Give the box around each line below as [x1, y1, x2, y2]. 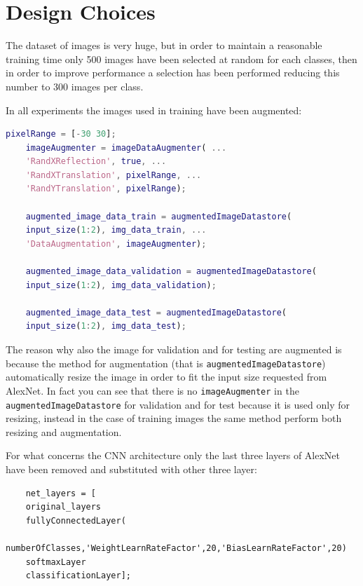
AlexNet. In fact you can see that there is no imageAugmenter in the [6, 383, 299, 397]
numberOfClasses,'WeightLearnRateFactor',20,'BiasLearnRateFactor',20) [6, 543, 347, 553]
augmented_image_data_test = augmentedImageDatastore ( [25, 307, 287, 318]
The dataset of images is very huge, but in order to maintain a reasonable [6, 38, 322, 53]
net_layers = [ [25, 488, 96, 498]
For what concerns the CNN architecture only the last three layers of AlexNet [6, 448, 341, 463]
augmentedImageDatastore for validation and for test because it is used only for [6, 397, 350, 411]
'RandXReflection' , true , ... [25, 156, 167, 167]
